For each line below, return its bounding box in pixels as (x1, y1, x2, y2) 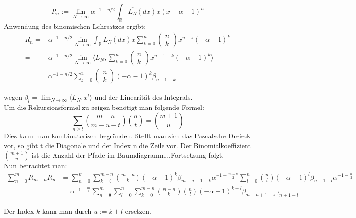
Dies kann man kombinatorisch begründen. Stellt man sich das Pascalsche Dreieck (4, 131, 251, 141)
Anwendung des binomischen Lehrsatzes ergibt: (4, 21, 146, 31)
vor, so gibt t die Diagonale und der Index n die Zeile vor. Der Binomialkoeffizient (4, 140, 251, 150)
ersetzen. (125, 205, 151, 216)
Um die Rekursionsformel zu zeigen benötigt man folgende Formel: (4, 102, 204, 112)
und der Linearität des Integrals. (94, 92, 192, 102)
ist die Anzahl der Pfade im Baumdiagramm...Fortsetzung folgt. (31, 150, 224, 160)
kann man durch (42, 205, 92, 216)
